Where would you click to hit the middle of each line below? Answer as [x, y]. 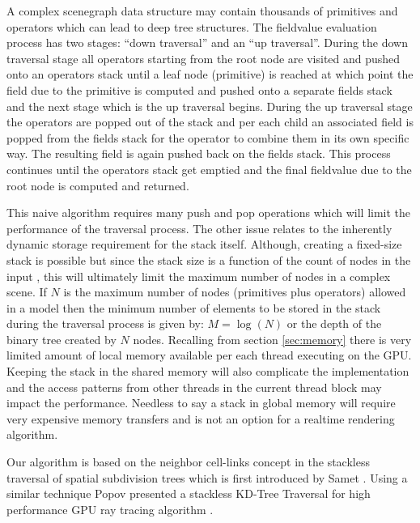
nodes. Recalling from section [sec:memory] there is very [272, 339]
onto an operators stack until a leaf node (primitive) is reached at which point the [210, 74]
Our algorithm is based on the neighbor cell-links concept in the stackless [188, 462]
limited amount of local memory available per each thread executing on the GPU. [209, 355]
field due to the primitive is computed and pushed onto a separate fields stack [199, 89]
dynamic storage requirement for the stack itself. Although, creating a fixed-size [204, 244]
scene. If [27, 292]
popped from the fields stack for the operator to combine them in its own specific [208, 137]
